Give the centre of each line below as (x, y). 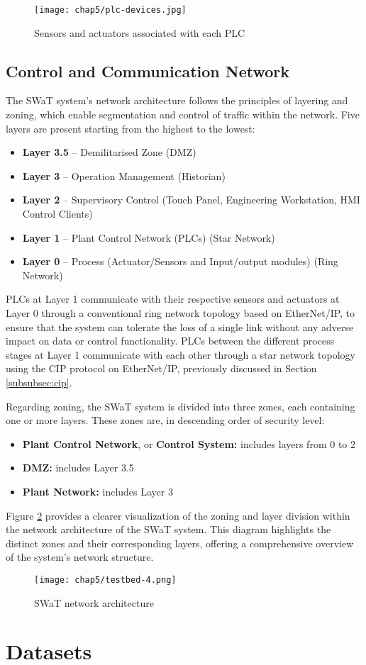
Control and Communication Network (148, 71)
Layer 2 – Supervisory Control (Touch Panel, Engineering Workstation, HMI (191, 200)
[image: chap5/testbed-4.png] (105, 580)
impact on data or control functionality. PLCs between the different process (170, 341)
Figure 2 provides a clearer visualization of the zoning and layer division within (178, 515)
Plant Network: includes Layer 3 (98, 491)
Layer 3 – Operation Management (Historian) (124, 175)
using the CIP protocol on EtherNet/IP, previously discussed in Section (161, 368)
